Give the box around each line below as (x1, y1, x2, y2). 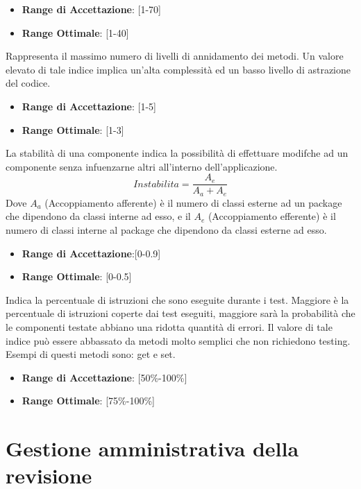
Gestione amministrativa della (6, 434, 299, 463)
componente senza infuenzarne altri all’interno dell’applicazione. (6, 159, 278, 173)
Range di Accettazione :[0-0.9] (22, 246, 161, 260)
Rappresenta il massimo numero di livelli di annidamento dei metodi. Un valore (6, 49, 344, 63)
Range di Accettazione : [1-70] (22, 2, 161, 16)
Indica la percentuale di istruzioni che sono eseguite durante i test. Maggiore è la (6, 292, 349, 307)
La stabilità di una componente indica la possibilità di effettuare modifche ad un (6, 146, 349, 160)
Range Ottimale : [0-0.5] (22, 269, 132, 284)
